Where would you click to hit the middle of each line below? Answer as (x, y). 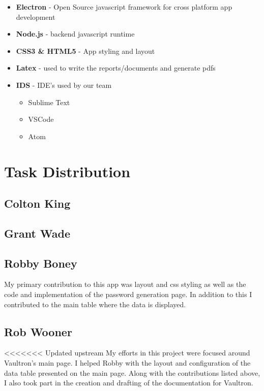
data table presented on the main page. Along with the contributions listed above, (132, 372)
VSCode (41, 119)
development (36, 17)
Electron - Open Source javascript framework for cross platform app (124, 7)
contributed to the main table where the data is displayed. (95, 304)
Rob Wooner (38, 331)
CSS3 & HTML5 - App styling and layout (85, 51)
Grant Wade (37, 233)
